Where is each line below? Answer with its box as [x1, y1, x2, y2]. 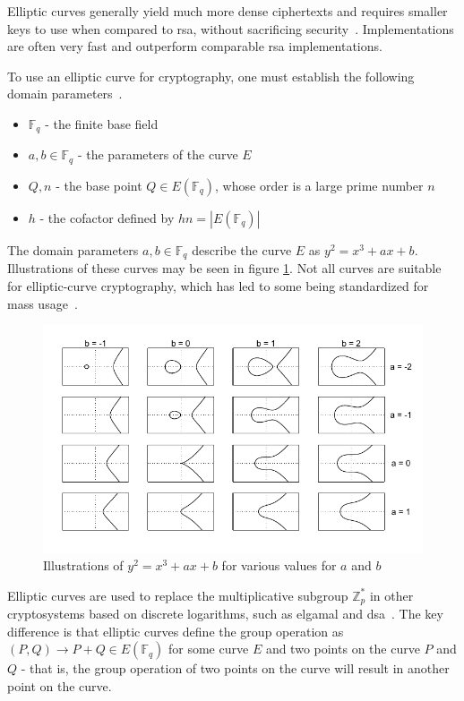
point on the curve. [7, 676, 112, 695]
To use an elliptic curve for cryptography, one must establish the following [7, 66, 415, 85]
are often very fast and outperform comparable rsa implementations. [7, 37, 382, 56]
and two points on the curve [265, 639, 420, 658]
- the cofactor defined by [39, 208, 175, 227]
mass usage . [7, 294, 78, 312]
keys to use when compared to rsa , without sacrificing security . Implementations [7, 19, 454, 38]
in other [369, 586, 414, 604]
